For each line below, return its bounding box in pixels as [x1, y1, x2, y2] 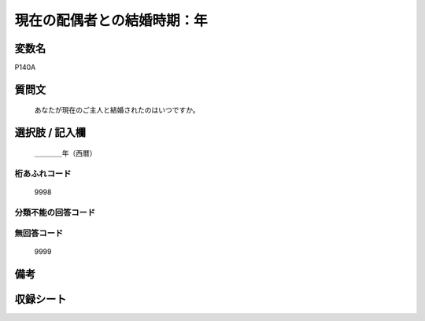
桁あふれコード [14, 168, 72, 179]
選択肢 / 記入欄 [14, 126, 87, 139]
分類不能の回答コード [14, 207, 96, 218]
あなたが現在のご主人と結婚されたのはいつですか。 [34, 105, 200, 115]
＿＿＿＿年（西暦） [34, 148, 97, 157]
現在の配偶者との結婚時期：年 [14, 12, 208, 29]
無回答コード [14, 228, 64, 239]
